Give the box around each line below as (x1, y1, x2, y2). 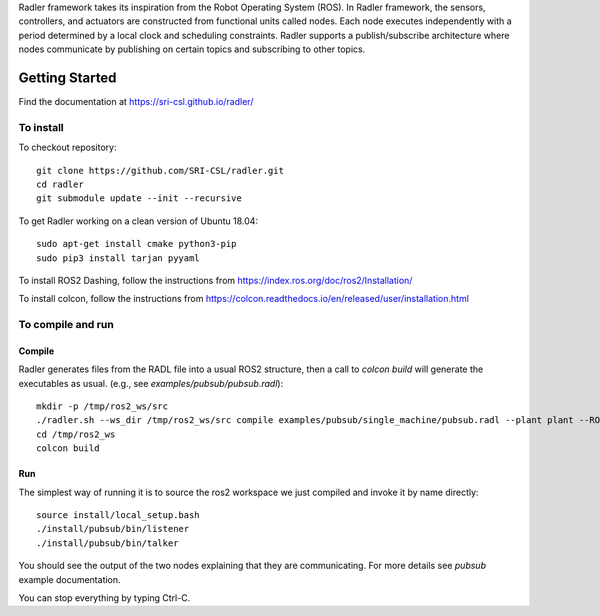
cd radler (36, 179, 84, 190)
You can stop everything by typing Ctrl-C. (18, 591, 191, 604)
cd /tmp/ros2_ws (36, 428, 116, 440)
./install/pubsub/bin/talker (36, 537, 179, 549)
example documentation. (18, 573, 121, 585)
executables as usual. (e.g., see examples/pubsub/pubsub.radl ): (18, 377, 284, 389)
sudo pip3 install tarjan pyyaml (36, 252, 200, 264)
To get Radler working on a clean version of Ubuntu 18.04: (18, 215, 259, 227)
